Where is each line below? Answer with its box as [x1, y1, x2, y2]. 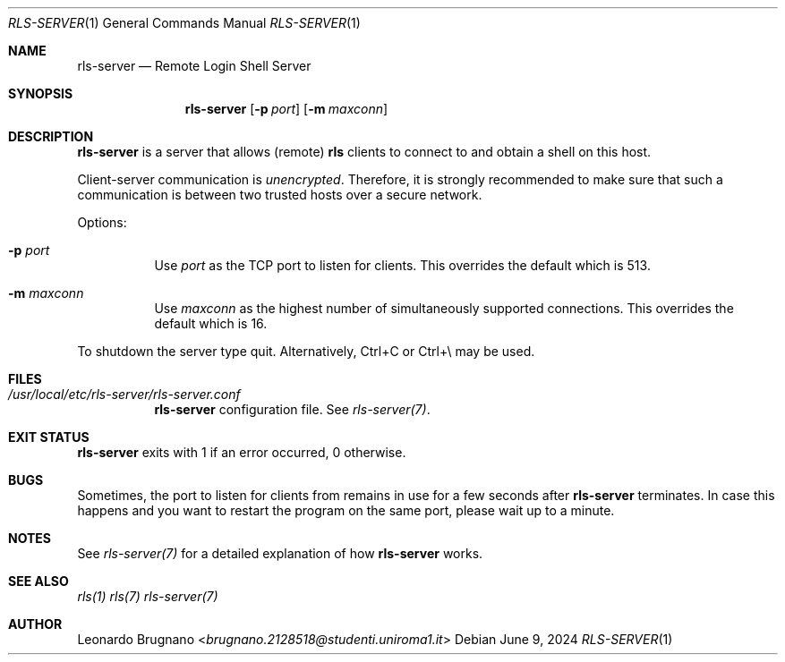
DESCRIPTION [8, 129, 94, 144]
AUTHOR [8, 616, 63, 632]
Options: [77, 215, 127, 230]
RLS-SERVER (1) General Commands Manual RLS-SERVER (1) [8, 15, 361, 30]
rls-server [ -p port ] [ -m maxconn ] [184, 101, 388, 116]
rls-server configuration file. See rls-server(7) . [154, 402, 431, 417]
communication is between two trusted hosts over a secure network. [77, 187, 482, 202]
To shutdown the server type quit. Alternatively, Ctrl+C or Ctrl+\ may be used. [77, 344, 535, 359]
